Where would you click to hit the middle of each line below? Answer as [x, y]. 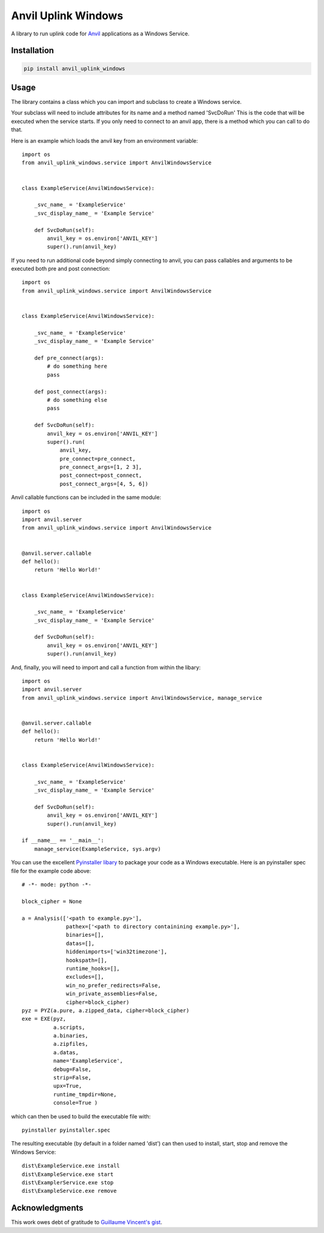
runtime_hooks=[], [93, 968]
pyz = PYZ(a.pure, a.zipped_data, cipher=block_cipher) [106, 1010]
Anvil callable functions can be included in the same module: [86, 497]
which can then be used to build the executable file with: [81, 1116]
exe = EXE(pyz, [44, 1019]
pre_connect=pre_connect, [98, 458]
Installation [32, 51]
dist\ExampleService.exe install [71, 1166]
